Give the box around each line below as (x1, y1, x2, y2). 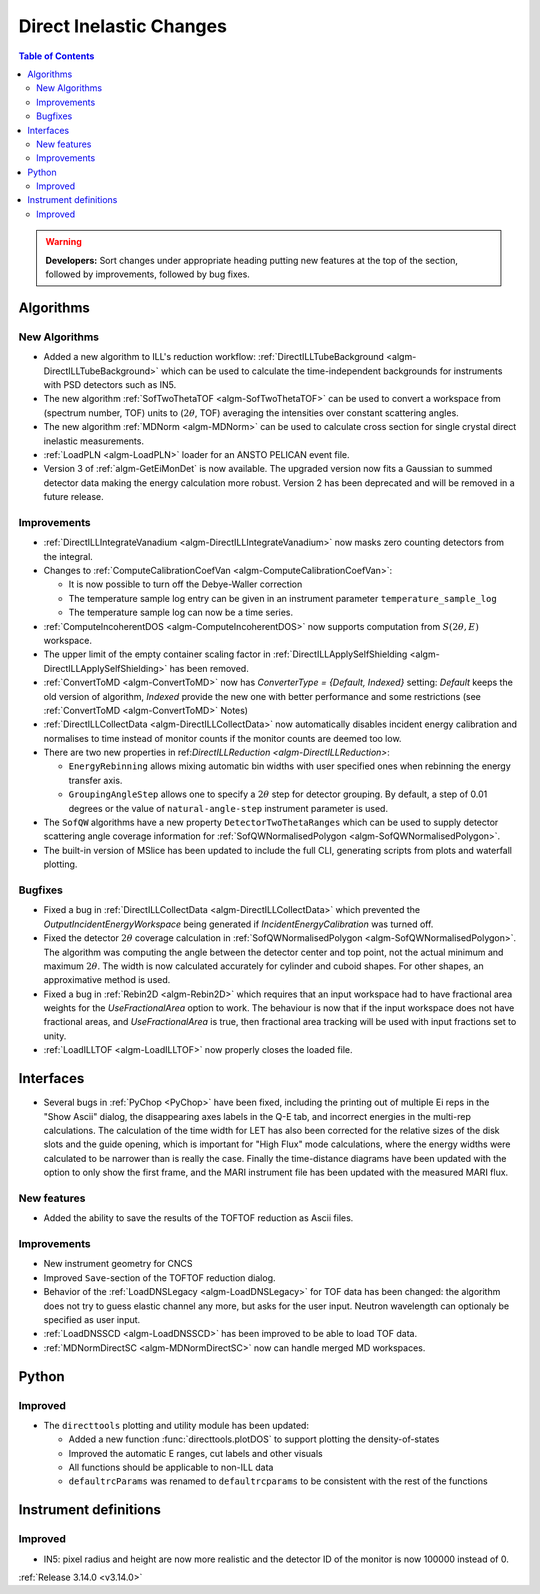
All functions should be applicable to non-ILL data (68, 1461, 274, 1474)
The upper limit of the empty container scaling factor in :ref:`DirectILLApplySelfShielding (43, 648, 408, 660)
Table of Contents (18, 50, 95, 62)
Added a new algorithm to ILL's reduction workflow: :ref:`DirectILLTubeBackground (43, 351, 385, 363)
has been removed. (169, 662, 249, 674)
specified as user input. (43, 1313, 141, 1325)
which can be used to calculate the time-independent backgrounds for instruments (160, 365, 503, 377)
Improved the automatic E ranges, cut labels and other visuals (68, 1447, 324, 1459)
